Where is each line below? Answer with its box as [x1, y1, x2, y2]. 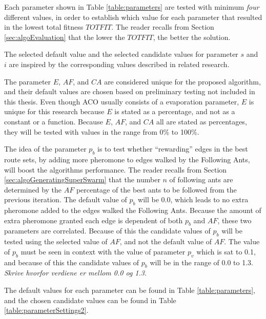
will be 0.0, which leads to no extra [138, 194, 249, 205]
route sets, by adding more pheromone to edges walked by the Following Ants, [4, 154, 250, 164]
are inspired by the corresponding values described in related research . [9, 58, 230, 69]
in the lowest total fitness [4, 22, 84, 32]
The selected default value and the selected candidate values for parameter [4, 49, 238, 59]
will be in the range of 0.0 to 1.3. [150, 257, 253, 267]
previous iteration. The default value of [4, 194, 127, 205]
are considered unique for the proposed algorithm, [104, 76, 261, 87]
